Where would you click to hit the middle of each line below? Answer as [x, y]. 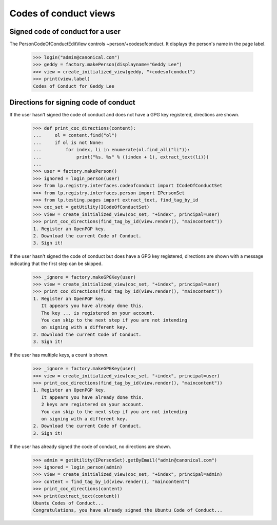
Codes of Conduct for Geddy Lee [74, 86]
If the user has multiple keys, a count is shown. [59, 355]
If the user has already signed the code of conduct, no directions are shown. [90, 447]
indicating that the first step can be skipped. [56, 264]
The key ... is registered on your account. [98, 313]
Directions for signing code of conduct [72, 103]
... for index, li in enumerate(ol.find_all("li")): [112, 150]
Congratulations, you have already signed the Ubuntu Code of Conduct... [128, 510]
